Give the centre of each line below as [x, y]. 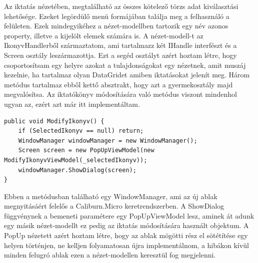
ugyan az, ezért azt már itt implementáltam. [72, 104]
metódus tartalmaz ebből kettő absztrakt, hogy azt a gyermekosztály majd [118, 84]
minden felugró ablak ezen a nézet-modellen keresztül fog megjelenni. [110, 255]
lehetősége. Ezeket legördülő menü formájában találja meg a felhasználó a [117, 16]
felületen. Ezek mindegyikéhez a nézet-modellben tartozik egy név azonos [116, 26]
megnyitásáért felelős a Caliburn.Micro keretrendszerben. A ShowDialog [114, 206]
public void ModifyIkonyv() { [54, 121]
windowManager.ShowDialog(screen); [77, 170]
